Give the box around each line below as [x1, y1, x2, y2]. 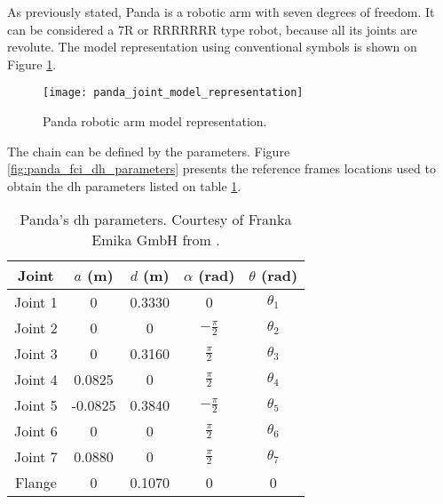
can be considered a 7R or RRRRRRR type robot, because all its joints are [7, 20, 417, 38]
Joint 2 [14, 317, 58, 339]
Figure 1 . [7, 54, 57, 73]
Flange [14, 472, 57, 493]
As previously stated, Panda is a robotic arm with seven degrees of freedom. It [7, 3, 435, 20]
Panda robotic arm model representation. [43, 112, 267, 131]
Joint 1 [14, 292, 58, 313]
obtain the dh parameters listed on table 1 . [7, 176, 241, 195]
